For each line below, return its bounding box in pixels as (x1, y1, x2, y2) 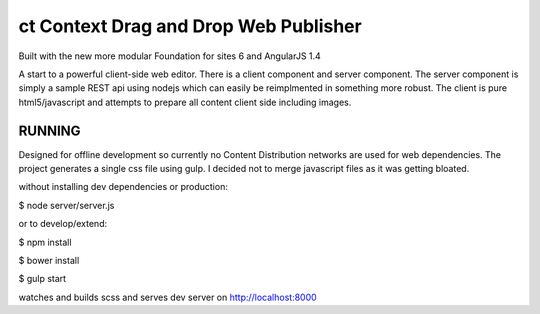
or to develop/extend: (18, 218, 108, 230)
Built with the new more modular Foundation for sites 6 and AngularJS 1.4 (18, 50, 322, 62)
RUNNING (18, 122, 81, 139)
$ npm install (18, 236, 72, 248)
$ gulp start (18, 273, 67, 285)
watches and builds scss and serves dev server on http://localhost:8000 (18, 291, 317, 303)
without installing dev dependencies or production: (18, 181, 229, 193)
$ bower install (18, 254, 80, 266)
